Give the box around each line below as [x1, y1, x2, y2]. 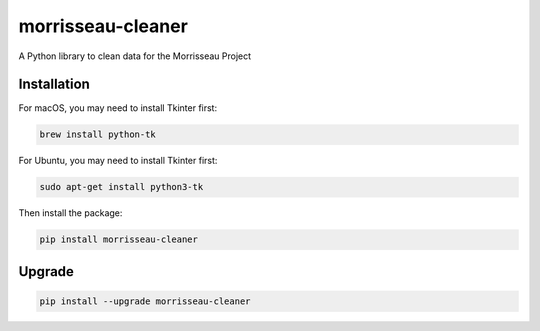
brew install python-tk [39, 129, 157, 140]
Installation [18, 76, 90, 93]
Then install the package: [18, 207, 123, 219]
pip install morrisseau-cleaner [39, 234, 199, 245]
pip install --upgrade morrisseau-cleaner [39, 295, 251, 307]
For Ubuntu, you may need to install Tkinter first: [18, 155, 218, 167]
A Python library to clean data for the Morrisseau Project [18, 50, 252, 62]
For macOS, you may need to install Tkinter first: [18, 102, 218, 114]
